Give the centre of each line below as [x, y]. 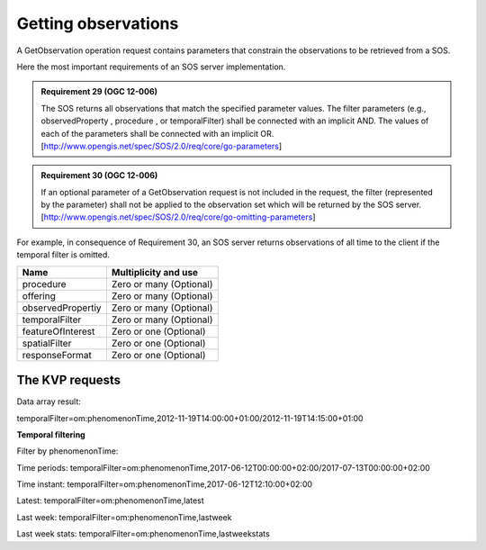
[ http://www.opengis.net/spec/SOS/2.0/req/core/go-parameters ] [162, 146]
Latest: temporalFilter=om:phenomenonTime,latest [110, 500]
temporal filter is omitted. [63, 255]
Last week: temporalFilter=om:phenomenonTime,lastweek [124, 517]
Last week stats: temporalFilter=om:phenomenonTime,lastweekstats [143, 534]
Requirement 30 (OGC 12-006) [99, 176]
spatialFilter [47, 343]
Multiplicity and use [154, 272]
